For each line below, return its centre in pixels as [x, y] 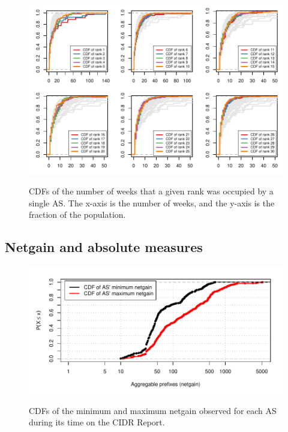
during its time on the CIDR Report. [97, 422]
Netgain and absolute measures [104, 247]
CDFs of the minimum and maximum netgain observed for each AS [153, 410]
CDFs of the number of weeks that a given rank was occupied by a [151, 191]
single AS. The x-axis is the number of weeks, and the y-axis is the [152, 202]
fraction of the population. [77, 214]
